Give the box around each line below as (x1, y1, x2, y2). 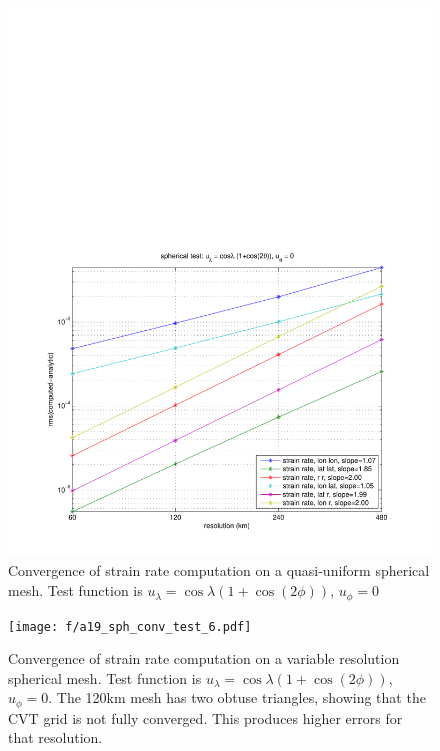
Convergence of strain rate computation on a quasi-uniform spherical (8, 560, 430, 581)
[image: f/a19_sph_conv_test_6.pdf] (8, 619, 252, 634)
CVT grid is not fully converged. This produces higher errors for (8, 707, 403, 728)
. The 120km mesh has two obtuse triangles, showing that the (48, 687, 426, 708)
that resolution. (8, 727, 103, 748)
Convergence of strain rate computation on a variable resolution (8, 648, 400, 669)
